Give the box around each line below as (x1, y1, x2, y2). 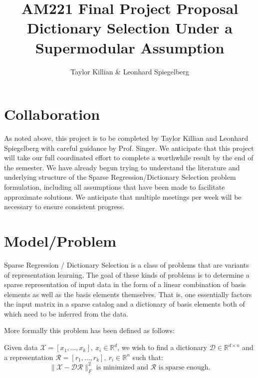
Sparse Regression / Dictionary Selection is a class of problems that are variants (4, 259, 249, 270)
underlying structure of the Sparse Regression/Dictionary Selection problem (4, 172, 236, 182)
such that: (132, 352, 163, 362)
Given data (4, 342, 38, 353)
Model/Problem (4, 230, 117, 251)
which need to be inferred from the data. (4, 308, 129, 319)
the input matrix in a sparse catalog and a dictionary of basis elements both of (4, 299, 245, 309)
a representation (4, 352, 53, 362)
